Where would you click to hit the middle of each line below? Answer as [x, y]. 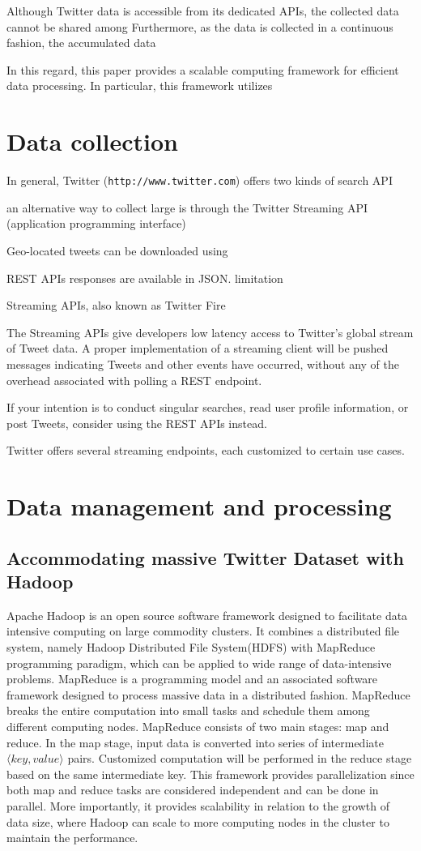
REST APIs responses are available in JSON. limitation [145, 278]
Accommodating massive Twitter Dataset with [205, 557]
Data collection [93, 141]
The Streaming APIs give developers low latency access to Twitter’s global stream [210, 332]
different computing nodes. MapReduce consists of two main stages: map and [198, 726]
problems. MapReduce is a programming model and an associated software [192, 679]
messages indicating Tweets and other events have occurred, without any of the [203, 363]
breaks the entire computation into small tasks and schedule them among [188, 710]
